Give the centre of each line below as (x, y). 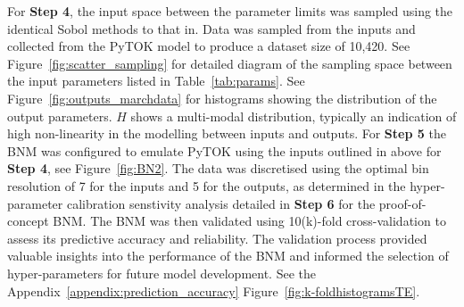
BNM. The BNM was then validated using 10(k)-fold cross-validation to (249, 221)
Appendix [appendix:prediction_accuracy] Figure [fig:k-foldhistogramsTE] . (214, 290)
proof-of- (402, 203)
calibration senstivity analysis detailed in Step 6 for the (221, 203)
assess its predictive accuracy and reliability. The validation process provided (217, 238)
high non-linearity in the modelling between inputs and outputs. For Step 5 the (227, 133)
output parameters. (60, 116)
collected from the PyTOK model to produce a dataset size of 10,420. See (209, 46)
